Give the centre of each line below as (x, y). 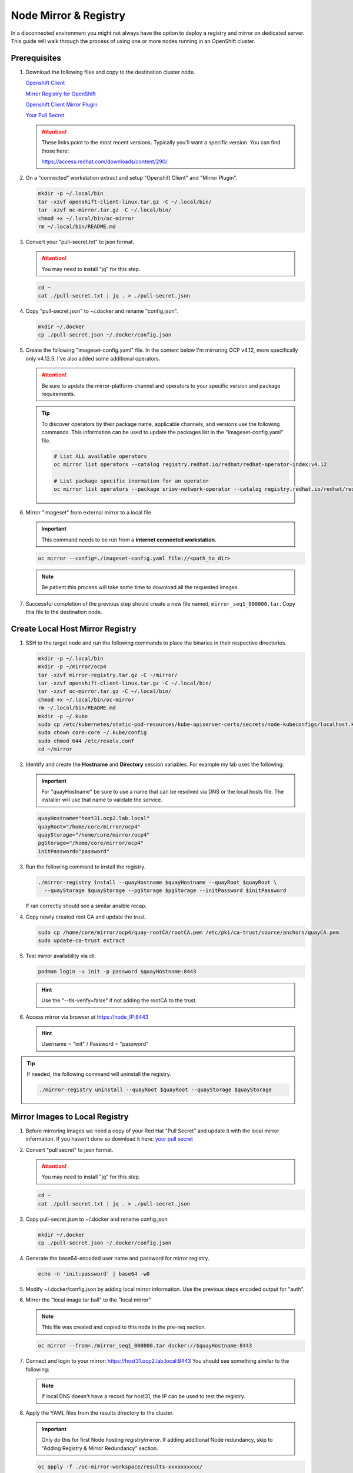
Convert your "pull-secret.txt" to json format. (80, 242)
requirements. (59, 394)
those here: (55, 151)
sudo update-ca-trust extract (81, 940)
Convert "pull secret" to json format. (69, 1150)
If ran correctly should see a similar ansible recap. (86, 906)
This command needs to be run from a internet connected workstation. (129, 540)
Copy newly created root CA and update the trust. (86, 917)
